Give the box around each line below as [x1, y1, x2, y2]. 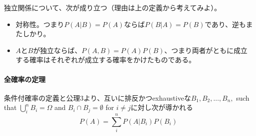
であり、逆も [205, 19, 246, 29]
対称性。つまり [15, 19, 64, 29]
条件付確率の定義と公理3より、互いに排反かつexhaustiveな [4, 92, 191, 103]
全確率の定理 [4, 74, 45, 84]
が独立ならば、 [33, 45, 82, 55]
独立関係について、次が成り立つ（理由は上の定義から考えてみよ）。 [4, 2, 221, 12]
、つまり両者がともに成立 [164, 45, 248, 55]
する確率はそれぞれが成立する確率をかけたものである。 [15, 54, 196, 65]
